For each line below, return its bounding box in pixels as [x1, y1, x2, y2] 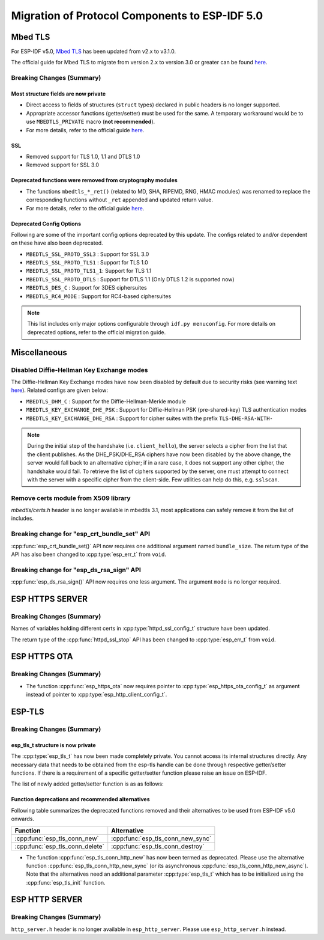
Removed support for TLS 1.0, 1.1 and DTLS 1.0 [26, 153, 140, 160]
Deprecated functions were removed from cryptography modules [11, 177, 178, 184]
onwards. [11, 815, 35, 823]
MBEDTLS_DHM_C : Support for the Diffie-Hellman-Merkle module [26, 397, 186, 405]
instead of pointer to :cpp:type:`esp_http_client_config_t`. [26, 691, 167, 698]
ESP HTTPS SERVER [11, 594, 88, 604]
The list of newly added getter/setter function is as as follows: [11, 780, 164, 787]
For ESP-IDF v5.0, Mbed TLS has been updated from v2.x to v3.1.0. [11, 48, 176, 55]
